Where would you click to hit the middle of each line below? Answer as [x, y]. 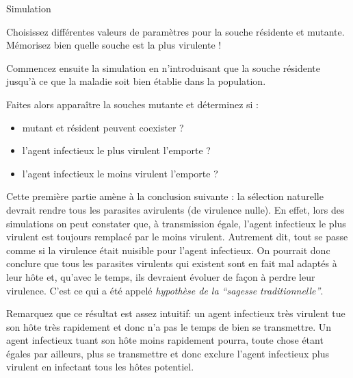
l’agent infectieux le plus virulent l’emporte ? [116, 150]
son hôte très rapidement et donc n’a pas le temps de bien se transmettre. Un [169, 326]
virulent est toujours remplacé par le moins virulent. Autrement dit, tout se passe [177, 237]
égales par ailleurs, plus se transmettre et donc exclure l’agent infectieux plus [168, 353]
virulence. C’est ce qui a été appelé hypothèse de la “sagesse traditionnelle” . [165, 290]
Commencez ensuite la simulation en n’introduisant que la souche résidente [163, 67]
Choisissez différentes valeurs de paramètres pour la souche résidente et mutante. [175, 31]
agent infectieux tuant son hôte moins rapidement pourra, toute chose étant [165, 340]
